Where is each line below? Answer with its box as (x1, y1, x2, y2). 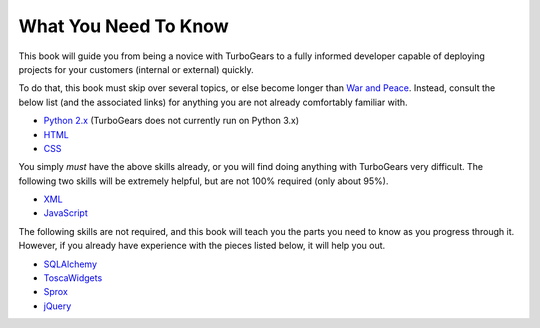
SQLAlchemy (43, 258, 98, 270)
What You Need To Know (18, 15, 229, 37)
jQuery (43, 300, 72, 312)
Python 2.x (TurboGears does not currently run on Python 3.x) (43, 115, 300, 127)
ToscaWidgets (43, 272, 103, 284)
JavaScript (43, 207, 89, 219)
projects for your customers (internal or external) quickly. (18, 63, 254, 75)
